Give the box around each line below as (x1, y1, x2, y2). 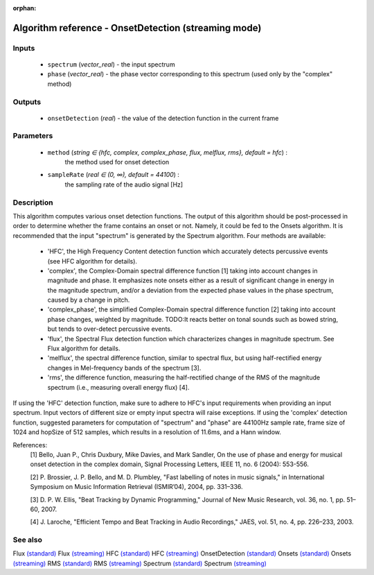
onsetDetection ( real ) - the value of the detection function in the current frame (47, 114, 279, 122)
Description (12, 198, 53, 207)
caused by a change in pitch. (47, 295, 130, 304)
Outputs (12, 97, 42, 107)
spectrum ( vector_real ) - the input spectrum (47, 60, 176, 69)
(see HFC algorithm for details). (47, 257, 138, 265)
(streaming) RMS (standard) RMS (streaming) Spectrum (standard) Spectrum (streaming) (12, 559, 267, 567)
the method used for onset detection (64, 158, 170, 166)
